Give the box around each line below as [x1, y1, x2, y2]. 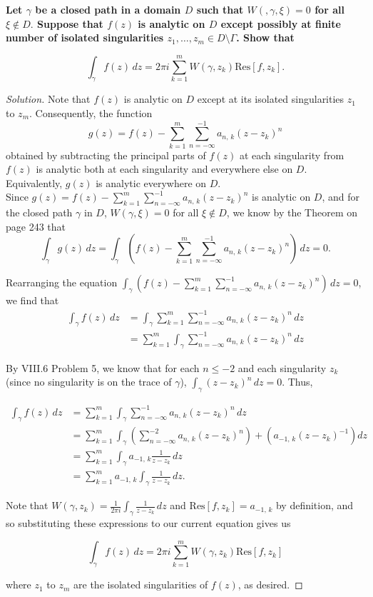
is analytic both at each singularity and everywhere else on [36, 161, 293, 176]
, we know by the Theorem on [226, 205, 358, 220]
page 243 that [6, 219, 66, 234]
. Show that [236, 30, 295, 45]
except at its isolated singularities [197, 91, 344, 106]
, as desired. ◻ [237, 577, 303, 592]
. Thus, [282, 374, 313, 389]
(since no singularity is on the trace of [6, 374, 172, 389]
